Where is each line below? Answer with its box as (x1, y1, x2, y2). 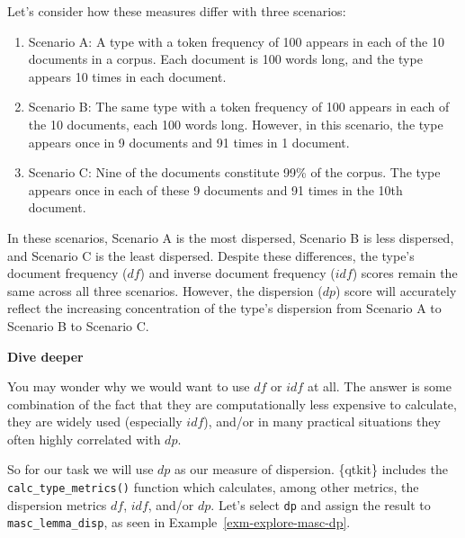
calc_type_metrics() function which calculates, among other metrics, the (7, 478, 419, 497)
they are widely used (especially (7, 412, 183, 431)
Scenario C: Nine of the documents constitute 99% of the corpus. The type (28, 163, 441, 182)
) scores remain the (352, 264, 458, 282)
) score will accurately (335, 281, 457, 300)
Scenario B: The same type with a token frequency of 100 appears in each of (28, 97, 450, 116)
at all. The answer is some (307, 377, 452, 396)
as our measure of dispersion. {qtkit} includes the (174, 460, 448, 479)
